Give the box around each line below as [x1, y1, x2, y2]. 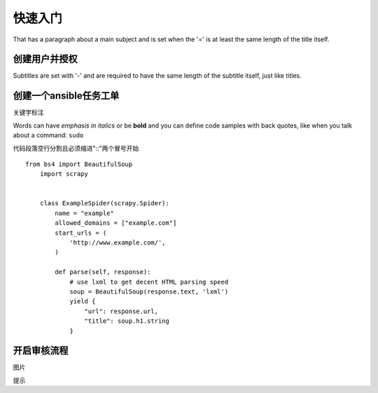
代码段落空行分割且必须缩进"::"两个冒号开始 [13, 144, 139, 152]
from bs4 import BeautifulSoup [25, 160, 133, 168]
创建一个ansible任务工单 [13, 90, 120, 102]
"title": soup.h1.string [84, 317, 169, 325]
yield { [69, 298, 96, 305]
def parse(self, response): [55, 268, 151, 276]
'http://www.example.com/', [69, 239, 166, 247]
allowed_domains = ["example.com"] [55, 219, 177, 227]
